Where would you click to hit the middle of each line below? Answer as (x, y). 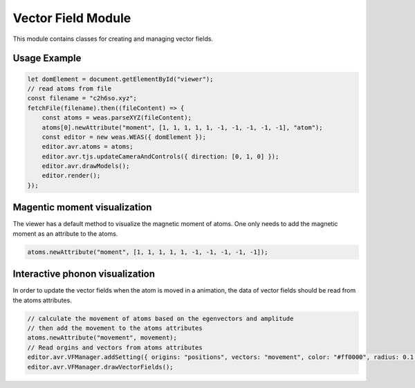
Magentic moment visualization (82, 207)
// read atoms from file (70, 89)
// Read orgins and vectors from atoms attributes (115, 347)
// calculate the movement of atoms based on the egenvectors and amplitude (160, 318)
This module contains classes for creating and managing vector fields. (113, 39)
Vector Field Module (72, 18)
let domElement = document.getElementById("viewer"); (120, 79)
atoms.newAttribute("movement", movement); (102, 338)
